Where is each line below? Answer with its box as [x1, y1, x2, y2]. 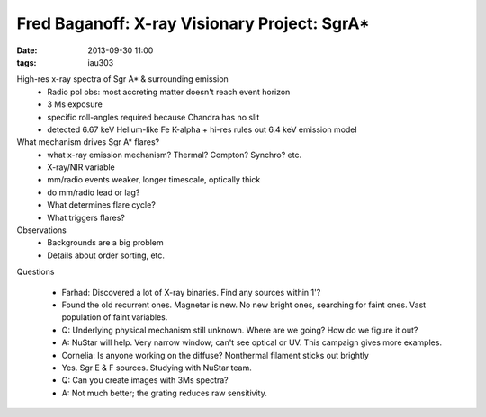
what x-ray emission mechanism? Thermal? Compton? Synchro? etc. [47, 149, 301, 160]
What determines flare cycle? [47, 200, 157, 210]
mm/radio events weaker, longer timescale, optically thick [47, 174, 261, 185]
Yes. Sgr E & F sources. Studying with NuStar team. [61, 362, 252, 373]
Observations [16, 225, 67, 235]
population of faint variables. [61, 312, 168, 323]
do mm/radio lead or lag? [47, 187, 140, 198]
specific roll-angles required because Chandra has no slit [47, 111, 260, 122]
